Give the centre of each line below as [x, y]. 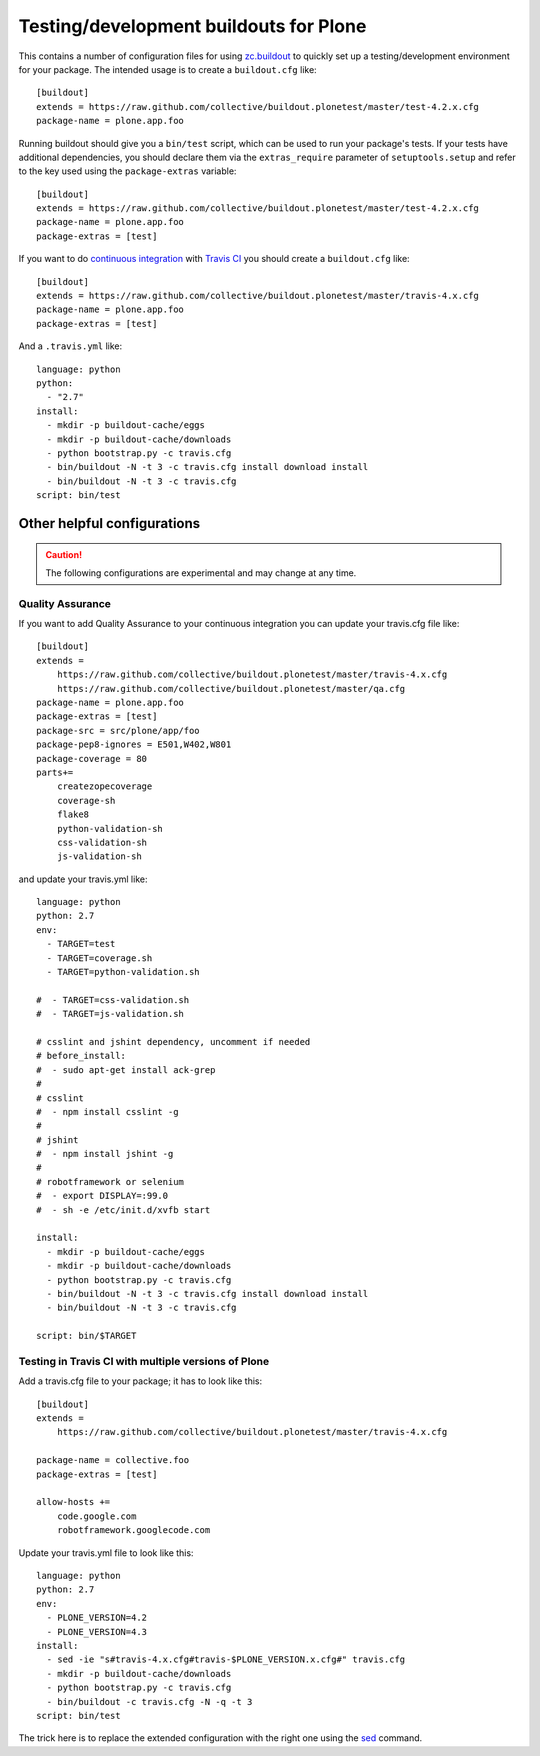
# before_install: [81, 1056]
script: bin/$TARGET [86, 1336]
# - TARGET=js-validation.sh [110, 1014]
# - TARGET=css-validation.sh [113, 999]
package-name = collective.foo [113, 1460]
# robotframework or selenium [110, 1181]
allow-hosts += [73, 1502]
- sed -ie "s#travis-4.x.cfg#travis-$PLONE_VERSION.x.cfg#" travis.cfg [226, 1659]
